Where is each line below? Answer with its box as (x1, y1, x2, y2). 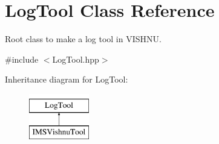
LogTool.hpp (52, 52, 99, 65)
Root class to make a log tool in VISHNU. (5, 33, 162, 45)
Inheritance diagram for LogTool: (5, 73, 128, 86)
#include (5, 52, 39, 65)
